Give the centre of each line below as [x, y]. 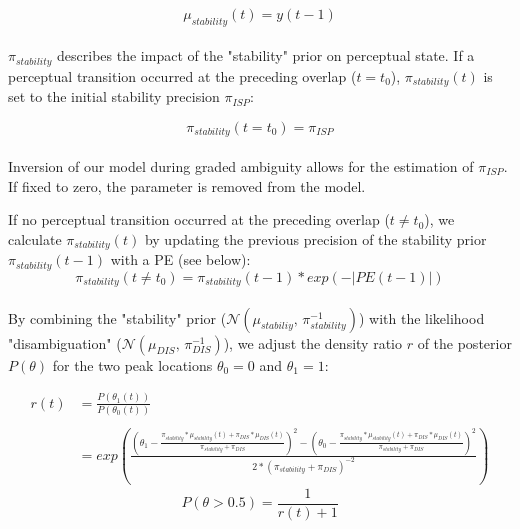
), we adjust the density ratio [312, 342]
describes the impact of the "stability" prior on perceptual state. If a [266, 55]
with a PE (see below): [180, 259]
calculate [35, 238]
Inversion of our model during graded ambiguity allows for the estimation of [241, 165]
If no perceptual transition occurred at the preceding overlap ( [199, 219]
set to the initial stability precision [114, 96]
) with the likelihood [421, 317]
